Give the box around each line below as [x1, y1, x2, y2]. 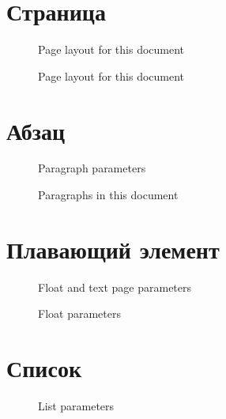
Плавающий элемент [6, 232, 220, 265]
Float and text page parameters [38, 278, 192, 295]
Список [6, 352, 82, 384]
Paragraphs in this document [38, 187, 179, 203]
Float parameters [38, 305, 121, 322]
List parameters [38, 398, 115, 414]
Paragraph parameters [38, 160, 146, 176]
